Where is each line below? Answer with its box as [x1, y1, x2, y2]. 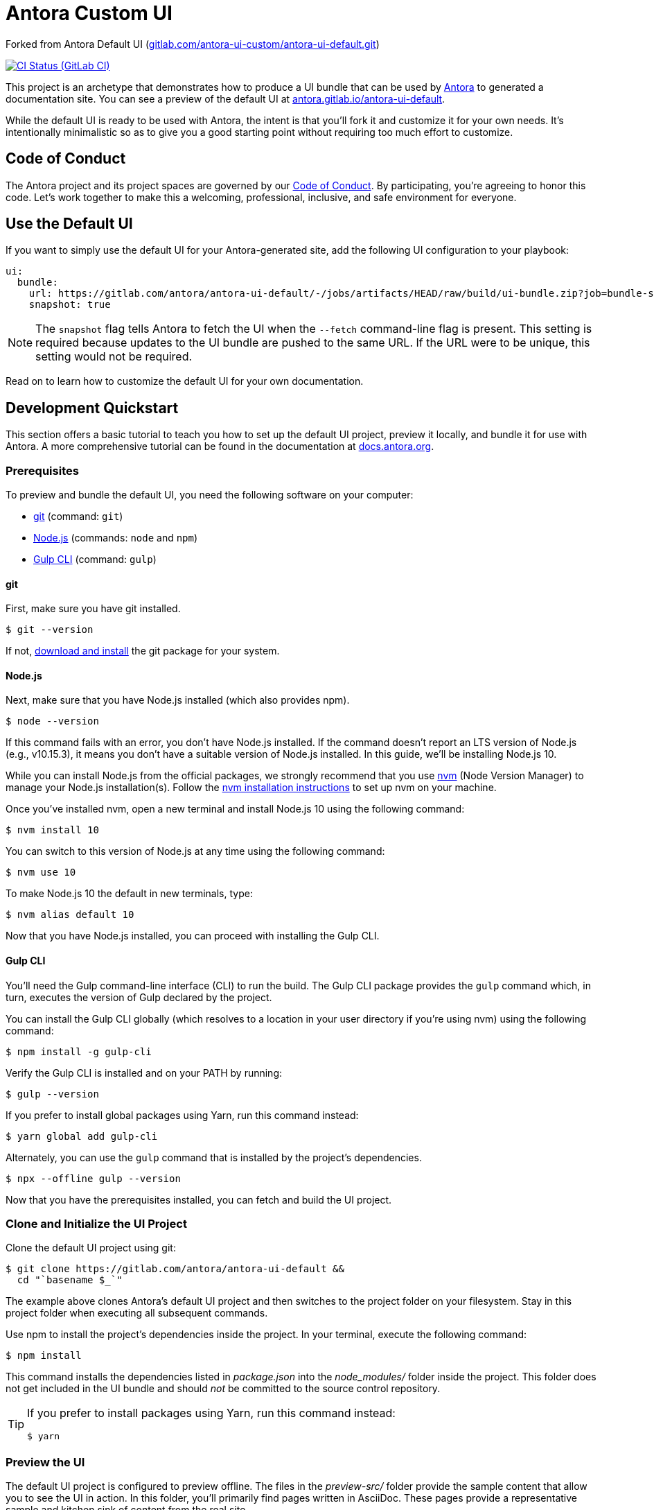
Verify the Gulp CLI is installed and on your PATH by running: [6, 1066, 283, 1079]
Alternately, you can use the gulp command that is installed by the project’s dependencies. [6, 1151, 422, 1163]
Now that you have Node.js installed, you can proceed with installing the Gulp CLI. [6, 930, 380, 942]
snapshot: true [28, 299, 111, 311]
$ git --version [6, 624, 94, 636]
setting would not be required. [35, 349, 193, 364]
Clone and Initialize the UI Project [6, 1217, 187, 1231]
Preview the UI [6, 1455, 85, 1469]
